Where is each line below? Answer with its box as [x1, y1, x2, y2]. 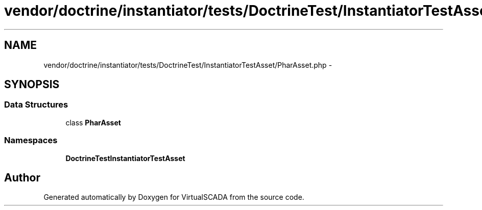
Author [4, 171, 40, 184]
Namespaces [4, 135, 58, 146]
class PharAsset [65, 118, 121, 127]
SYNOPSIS [4, 78, 60, 91]
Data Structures [4, 99, 68, 110]
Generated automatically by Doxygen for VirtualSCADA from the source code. [43, 193, 304, 202]
